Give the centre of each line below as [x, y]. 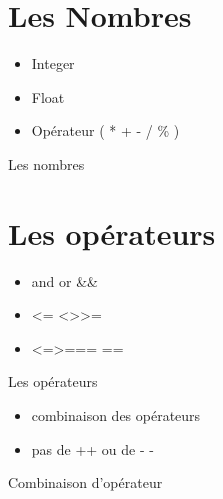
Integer [53, 63]
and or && [64, 280]
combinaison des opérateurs [116, 415]
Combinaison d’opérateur [85, 482]
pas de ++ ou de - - [92, 448]
